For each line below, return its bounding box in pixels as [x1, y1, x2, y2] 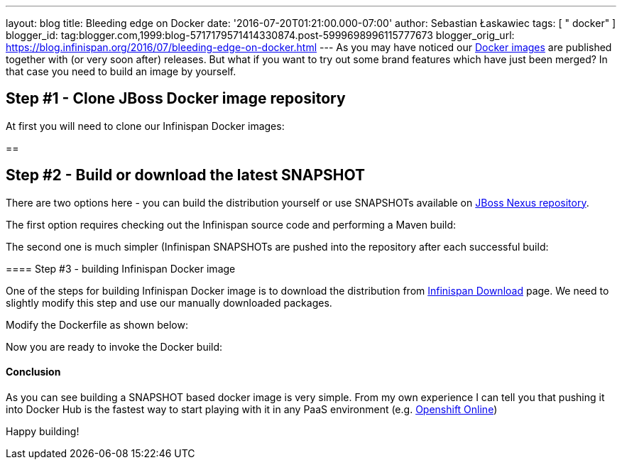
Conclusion [6, 366, 61, 378]
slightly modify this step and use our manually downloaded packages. [6, 296, 332, 309]
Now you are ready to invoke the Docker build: [6, 340, 223, 353]
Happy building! [6, 425, 80, 437]
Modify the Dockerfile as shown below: [6, 318, 188, 331]
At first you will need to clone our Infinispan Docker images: [6, 119, 285, 132]
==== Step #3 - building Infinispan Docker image [6, 262, 236, 275]
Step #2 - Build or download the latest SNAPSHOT [6, 166, 366, 185]
